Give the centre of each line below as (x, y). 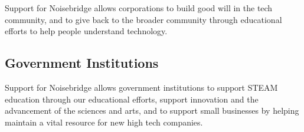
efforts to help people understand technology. (86, 31)
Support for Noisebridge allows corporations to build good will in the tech (139, 8)
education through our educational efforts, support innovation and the (132, 99)
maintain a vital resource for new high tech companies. (104, 122)
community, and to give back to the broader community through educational (143, 19)
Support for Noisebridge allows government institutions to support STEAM (141, 87)
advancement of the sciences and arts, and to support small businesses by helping (152, 110)
